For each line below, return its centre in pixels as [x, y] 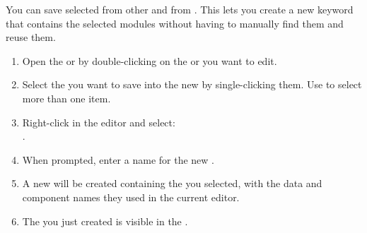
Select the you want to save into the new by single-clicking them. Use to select [192, 84]
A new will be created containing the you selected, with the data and [172, 183]
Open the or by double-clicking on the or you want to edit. [150, 60]
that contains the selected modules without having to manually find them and [175, 23]
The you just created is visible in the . [105, 221]
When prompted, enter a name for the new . [118, 159]
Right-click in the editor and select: [99, 122]
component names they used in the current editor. [131, 197]
